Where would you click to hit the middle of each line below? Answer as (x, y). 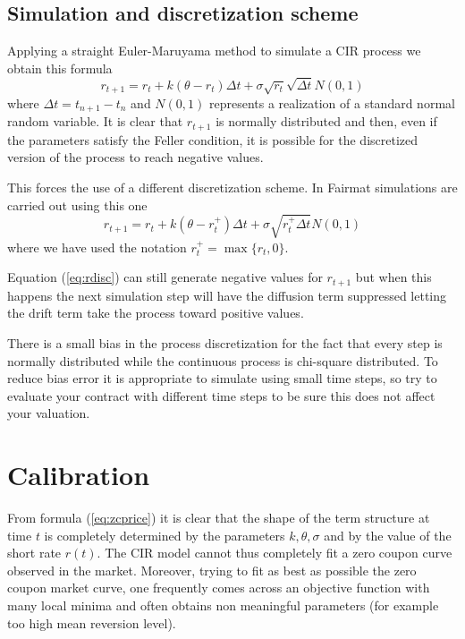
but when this (393, 277)
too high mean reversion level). (92, 622)
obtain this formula (60, 68)
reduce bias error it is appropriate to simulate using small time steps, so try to (222, 378)
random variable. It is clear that (95, 121)
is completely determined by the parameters (165, 535)
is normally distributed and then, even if (326, 121)
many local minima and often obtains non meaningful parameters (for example (223, 605)
